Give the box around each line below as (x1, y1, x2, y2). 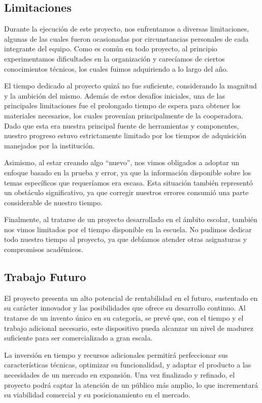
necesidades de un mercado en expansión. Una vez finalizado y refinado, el (4, 369, 235, 380)
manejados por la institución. (4, 140, 95, 150)
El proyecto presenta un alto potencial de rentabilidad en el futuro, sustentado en (4, 292, 258, 303)
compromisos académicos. (4, 244, 83, 255)
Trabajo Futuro (4, 269, 86, 285)
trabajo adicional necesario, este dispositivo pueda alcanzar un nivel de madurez (4, 322, 253, 333)
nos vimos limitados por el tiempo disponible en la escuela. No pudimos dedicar (4, 224, 252, 234)
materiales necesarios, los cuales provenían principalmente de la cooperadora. (4, 110, 244, 120)
